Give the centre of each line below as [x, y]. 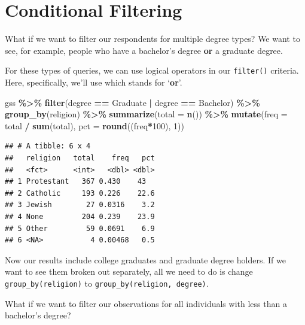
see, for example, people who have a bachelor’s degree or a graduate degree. [144, 50]
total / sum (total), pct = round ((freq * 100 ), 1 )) [94, 125]
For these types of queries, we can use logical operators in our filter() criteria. [152, 70]
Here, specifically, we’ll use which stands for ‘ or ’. [94, 82]
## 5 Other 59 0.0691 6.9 [80, 228]
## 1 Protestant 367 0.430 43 [76, 182]
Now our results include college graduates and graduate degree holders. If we [145, 259]
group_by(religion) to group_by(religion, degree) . [107, 283]
